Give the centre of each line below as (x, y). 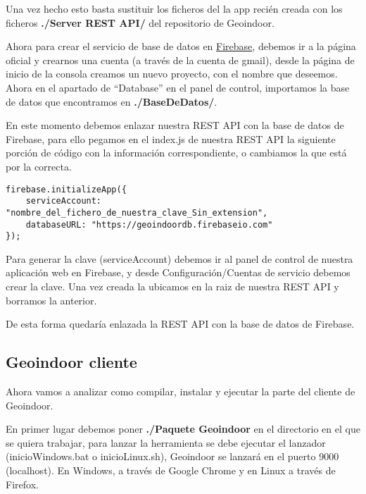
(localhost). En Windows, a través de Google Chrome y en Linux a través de (171, 470)
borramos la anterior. (51, 300)
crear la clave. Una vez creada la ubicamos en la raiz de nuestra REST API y (172, 286)
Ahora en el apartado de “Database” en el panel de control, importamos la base (178, 87)
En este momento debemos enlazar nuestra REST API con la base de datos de (175, 125)
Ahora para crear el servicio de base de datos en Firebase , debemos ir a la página (181, 46)
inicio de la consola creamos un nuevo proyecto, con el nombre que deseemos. (172, 74)
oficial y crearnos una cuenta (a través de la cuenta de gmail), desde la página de (180, 60)
